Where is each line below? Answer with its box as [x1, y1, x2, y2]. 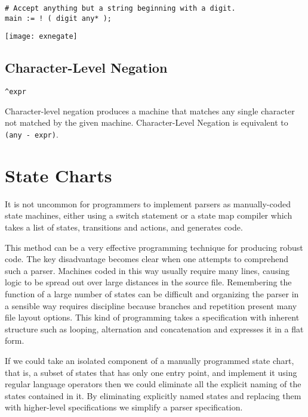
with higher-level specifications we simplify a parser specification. [5, 401, 243, 413]
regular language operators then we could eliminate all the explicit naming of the [5, 378, 301, 390]
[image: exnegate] [5, 32, 78, 41]
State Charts [5, 163, 112, 187]
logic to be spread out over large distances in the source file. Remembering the [5, 276, 292, 288]
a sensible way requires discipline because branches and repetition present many [5, 299, 297, 312]
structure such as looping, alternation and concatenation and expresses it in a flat [5, 322, 304, 335]
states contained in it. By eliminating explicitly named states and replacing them [5, 389, 301, 402]
